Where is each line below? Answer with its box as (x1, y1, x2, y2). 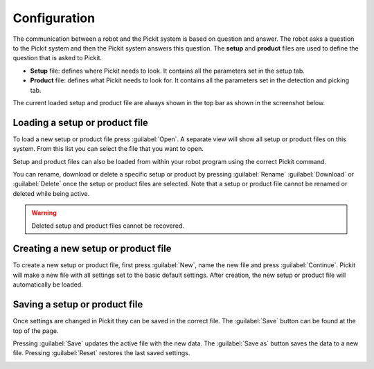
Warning (31, 208, 57, 217)
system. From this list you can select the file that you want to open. (12, 145, 204, 153)
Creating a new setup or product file (12, 243, 172, 255)
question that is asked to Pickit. (12, 54, 103, 62)
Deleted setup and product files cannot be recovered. (31, 222, 185, 230)
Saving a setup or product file (12, 298, 143, 311)
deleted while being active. (12, 189, 90, 197)
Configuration (12, 10, 96, 26)
